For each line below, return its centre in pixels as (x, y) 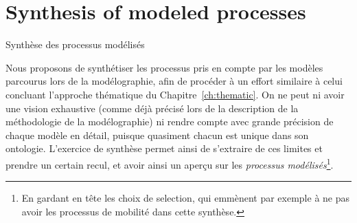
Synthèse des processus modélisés (75, 44)
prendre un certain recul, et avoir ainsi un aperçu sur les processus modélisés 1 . (170, 163)
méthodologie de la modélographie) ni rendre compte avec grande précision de (170, 121)
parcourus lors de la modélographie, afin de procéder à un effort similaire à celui (174, 81)
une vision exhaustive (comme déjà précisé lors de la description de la (152, 108)
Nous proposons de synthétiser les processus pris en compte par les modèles (164, 67)
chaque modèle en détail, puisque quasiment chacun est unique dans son (157, 135)
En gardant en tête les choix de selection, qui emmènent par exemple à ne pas (186, 198)
